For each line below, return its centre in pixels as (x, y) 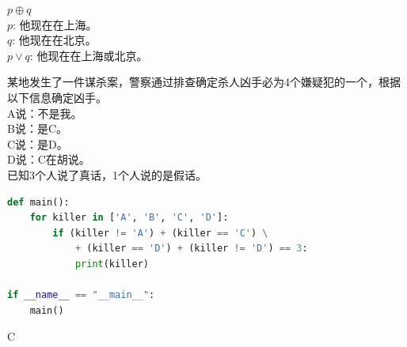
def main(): (38, 202)
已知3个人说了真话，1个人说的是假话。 (107, 174)
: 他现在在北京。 (54, 40)
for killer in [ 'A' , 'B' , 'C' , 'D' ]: (129, 218)
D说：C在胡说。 (49, 159)
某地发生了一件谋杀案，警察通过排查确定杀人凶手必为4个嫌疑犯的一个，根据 (204, 82)
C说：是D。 (38, 143)
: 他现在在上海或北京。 (89, 55)
